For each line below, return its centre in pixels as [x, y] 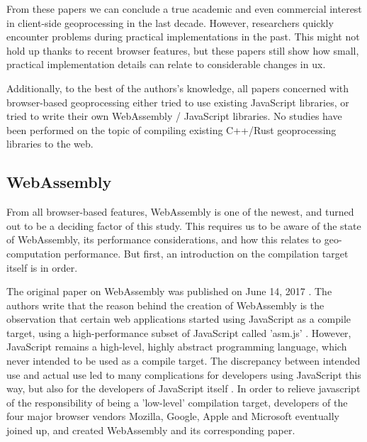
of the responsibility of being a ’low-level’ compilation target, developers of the [177, 402]
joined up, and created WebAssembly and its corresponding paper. [151, 430]
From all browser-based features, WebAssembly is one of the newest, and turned [180, 212]
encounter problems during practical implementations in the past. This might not [183, 37]
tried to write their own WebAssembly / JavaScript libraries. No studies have [174, 116]
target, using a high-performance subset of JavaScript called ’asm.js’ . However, [179, 332]
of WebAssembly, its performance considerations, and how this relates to [164, 239]
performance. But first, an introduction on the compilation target [206, 253]
